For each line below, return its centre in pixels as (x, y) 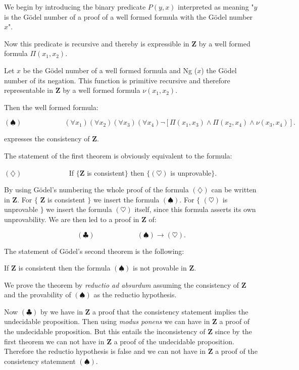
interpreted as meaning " (216, 7)
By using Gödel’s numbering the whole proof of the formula (96, 190)
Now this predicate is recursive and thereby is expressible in (97, 43)
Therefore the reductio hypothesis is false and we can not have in (105, 351)
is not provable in (160, 268)
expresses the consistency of (47, 139)
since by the (233, 331)
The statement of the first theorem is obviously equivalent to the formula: (118, 155)
